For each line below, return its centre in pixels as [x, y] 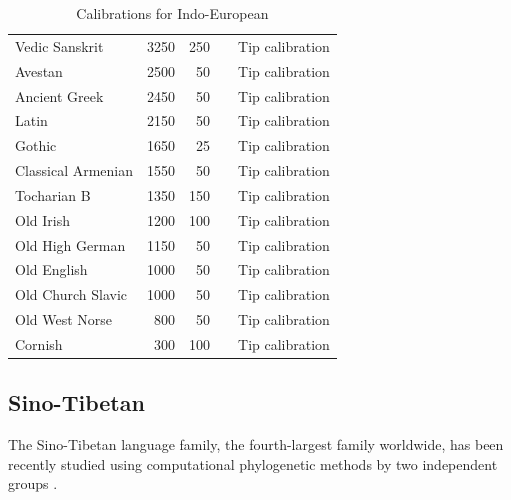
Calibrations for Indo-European [172, 13]
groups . [33, 483]
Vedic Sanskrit [59, 45]
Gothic [36, 145]
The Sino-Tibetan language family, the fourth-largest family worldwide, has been [256, 444]
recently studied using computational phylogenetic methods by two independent [253, 463]
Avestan [39, 70]
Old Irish [42, 219]
